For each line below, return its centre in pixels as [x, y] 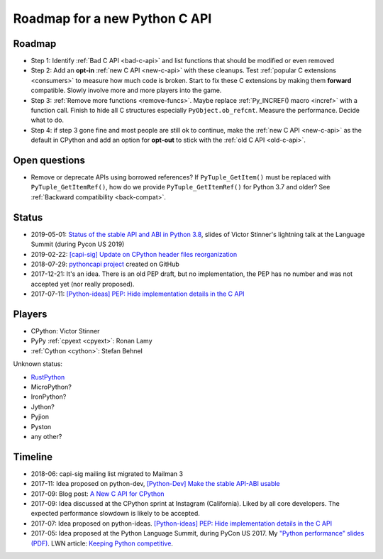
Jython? [43, 406]
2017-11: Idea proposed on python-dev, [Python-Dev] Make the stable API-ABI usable [155, 484]
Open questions [49, 160]
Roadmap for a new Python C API [112, 18]
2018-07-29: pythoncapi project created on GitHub [105, 264]
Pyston [41, 426]
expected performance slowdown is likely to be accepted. [115, 514]
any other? [46, 436]
